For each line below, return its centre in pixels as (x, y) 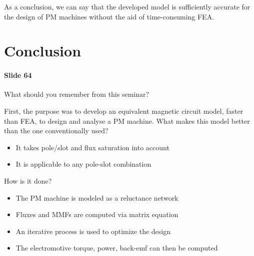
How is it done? (28, 180)
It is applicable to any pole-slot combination (83, 164)
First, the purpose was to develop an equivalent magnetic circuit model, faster (124, 111)
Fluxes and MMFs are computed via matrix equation (97, 214)
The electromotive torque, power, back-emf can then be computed (117, 248)
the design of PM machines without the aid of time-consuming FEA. (109, 16)
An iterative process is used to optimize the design (93, 231)
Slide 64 (18, 75)
